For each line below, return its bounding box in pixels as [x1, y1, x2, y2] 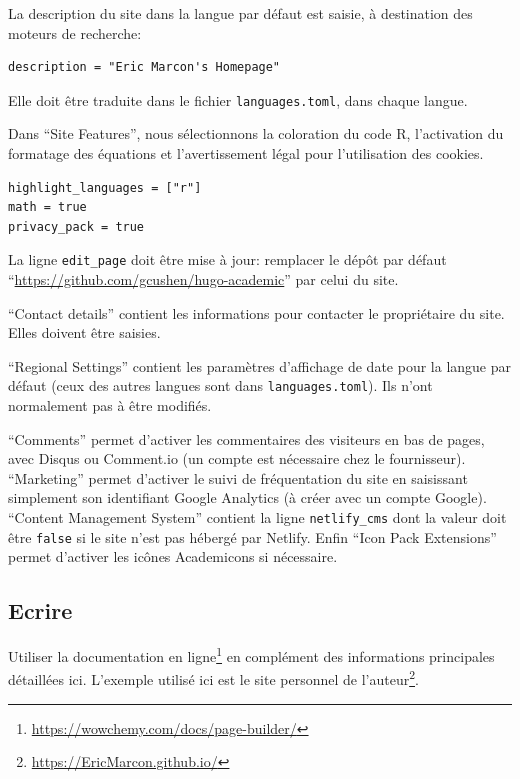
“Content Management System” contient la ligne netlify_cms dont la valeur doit [8, 507, 507, 528]
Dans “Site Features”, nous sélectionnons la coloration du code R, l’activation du [8, 123, 504, 144]
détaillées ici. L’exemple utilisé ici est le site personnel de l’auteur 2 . [8, 666, 419, 690]
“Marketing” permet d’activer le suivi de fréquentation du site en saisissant [8, 467, 468, 488]
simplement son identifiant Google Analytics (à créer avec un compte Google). [8, 487, 487, 508]
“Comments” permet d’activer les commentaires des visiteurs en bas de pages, [8, 428, 485, 449]
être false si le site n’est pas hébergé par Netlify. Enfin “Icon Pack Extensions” [8, 526, 497, 547]
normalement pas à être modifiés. [8, 395, 212, 416]
